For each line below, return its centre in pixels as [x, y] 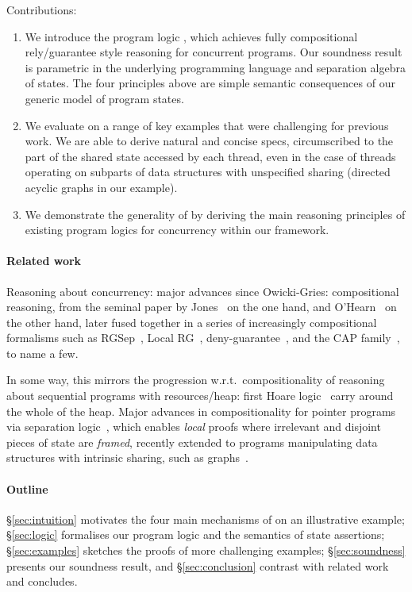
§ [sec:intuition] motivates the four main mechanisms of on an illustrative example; [206, 519]
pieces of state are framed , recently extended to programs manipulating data [192, 442]
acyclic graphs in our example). [101, 187]
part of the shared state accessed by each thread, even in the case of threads [210, 156]
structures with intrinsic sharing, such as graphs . [127, 457]
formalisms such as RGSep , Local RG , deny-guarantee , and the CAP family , [203, 338]
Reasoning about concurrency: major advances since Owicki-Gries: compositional [203, 291]
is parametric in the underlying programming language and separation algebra [216, 67]
